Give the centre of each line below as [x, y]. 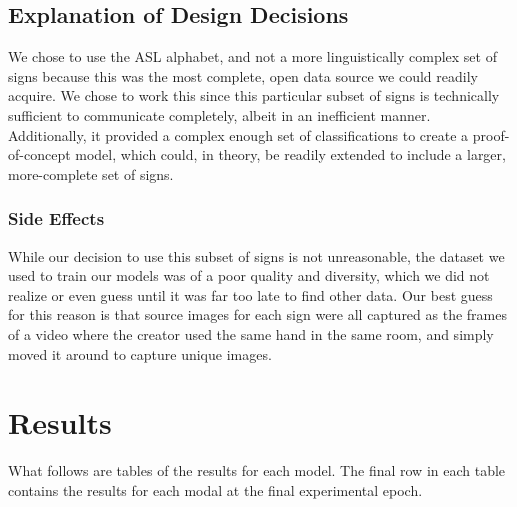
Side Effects [56, 218]
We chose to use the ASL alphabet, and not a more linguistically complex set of [252, 56]
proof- [491, 134]
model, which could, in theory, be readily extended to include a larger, [290, 154]
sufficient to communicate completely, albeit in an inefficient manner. [219, 114]
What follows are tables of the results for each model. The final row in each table [257, 470]
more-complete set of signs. [91, 173]
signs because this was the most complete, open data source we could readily [243, 75]
